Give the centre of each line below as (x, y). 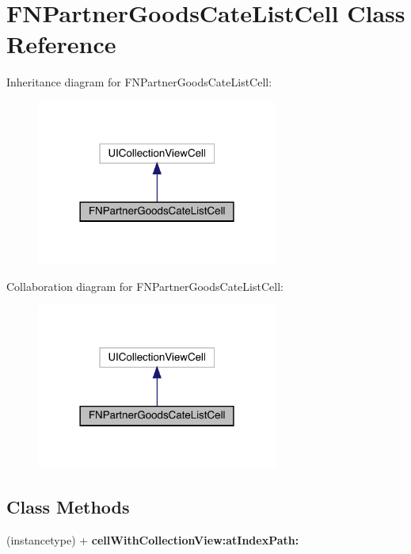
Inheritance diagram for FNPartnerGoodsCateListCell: (139, 82)
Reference (61, 44)
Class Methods (68, 506)
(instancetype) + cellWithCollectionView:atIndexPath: (153, 539)
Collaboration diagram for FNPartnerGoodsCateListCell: (145, 286)
